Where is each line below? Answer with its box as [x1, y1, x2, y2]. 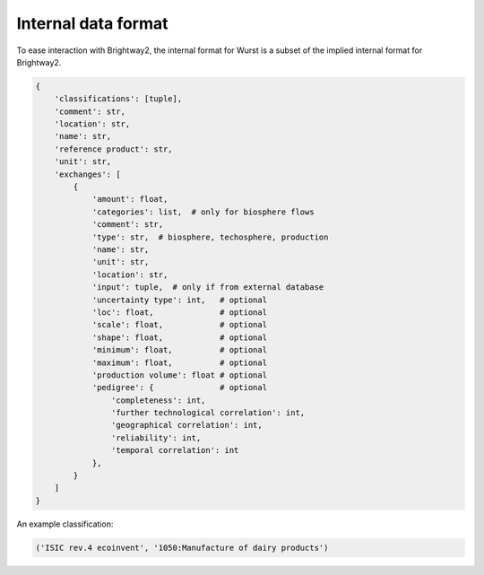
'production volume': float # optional [91, 370, 268, 380]
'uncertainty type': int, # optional [91, 294, 268, 305]
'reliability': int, [110, 432, 202, 443]
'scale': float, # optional [91, 319, 268, 330]
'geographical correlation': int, [110, 420, 264, 431]
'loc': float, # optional [91, 307, 268, 318]
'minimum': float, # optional [91, 345, 268, 355]
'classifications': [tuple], [54, 94, 183, 104]
